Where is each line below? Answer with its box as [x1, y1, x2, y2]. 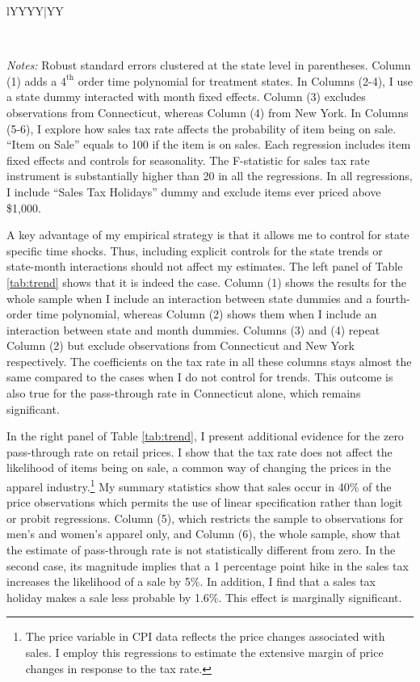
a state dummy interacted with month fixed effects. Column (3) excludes [6, 88, 366, 105]
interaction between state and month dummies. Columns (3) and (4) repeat [6, 321, 380, 338]
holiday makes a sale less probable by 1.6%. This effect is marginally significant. [6, 588, 402, 605]
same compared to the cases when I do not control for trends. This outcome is [6, 368, 393, 385]
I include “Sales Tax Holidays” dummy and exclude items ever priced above [6, 183, 381, 200]
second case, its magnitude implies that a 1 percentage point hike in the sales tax [6, 557, 409, 574]
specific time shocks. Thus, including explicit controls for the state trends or [6, 242, 383, 259]
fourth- [376, 289, 410, 306]
